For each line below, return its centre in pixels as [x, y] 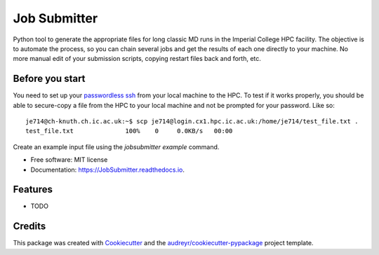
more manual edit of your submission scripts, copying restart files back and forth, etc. [137, 59]
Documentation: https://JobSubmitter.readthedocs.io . [108, 170]
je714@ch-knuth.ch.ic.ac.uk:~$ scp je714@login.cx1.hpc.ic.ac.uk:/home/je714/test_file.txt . [192, 122]
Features [33, 189]
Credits [29, 227]
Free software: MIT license [69, 160]
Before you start [49, 79]
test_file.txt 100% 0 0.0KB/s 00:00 [129, 131]
